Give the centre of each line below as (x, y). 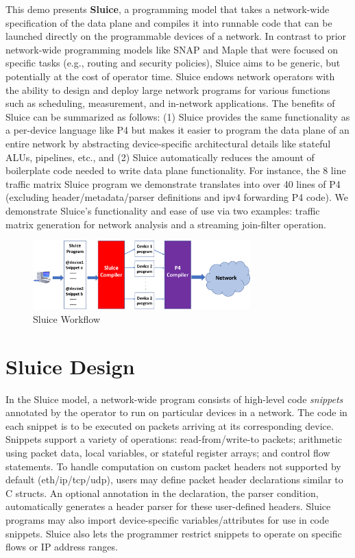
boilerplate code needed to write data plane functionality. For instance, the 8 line (176, 170)
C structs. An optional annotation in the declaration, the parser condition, (162, 493)
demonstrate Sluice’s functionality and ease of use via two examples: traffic (163, 210)
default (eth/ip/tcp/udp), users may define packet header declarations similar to (174, 480)
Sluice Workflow (67, 318)
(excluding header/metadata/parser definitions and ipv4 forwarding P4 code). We (177, 197)
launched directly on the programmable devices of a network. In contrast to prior (176, 36)
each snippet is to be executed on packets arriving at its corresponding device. (170, 425)
